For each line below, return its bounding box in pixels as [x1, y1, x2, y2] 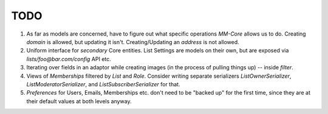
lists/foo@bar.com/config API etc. [26, 55, 112, 63]
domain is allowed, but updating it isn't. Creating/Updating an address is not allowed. [26, 38, 239, 45]
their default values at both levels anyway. [26, 97, 132, 105]
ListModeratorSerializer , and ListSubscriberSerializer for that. [26, 80, 180, 87]
